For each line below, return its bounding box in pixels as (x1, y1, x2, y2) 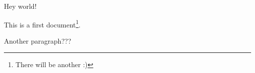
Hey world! (4, 1, 37, 11)
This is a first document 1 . (4, 18, 81, 29)
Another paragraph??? (4, 35, 72, 46)
